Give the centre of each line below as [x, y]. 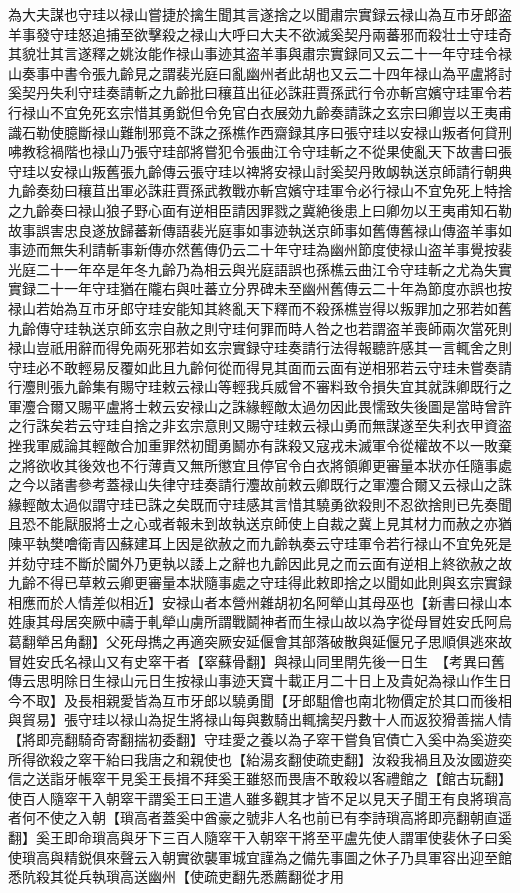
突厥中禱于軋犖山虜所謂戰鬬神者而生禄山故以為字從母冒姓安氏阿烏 [294, 621]
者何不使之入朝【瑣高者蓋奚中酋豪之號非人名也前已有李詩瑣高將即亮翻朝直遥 [260, 817]
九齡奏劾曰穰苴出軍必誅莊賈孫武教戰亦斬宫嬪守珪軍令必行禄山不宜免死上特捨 [260, 190]
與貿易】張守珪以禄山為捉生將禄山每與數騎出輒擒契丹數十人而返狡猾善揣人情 [260, 719]
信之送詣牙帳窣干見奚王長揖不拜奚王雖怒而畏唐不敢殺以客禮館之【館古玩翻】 [260, 778]
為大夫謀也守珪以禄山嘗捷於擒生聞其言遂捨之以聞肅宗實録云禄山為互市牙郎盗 [260, 14]
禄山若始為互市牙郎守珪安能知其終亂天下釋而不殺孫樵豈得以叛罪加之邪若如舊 [260, 307]
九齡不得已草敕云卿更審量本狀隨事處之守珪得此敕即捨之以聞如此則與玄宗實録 [260, 582]
